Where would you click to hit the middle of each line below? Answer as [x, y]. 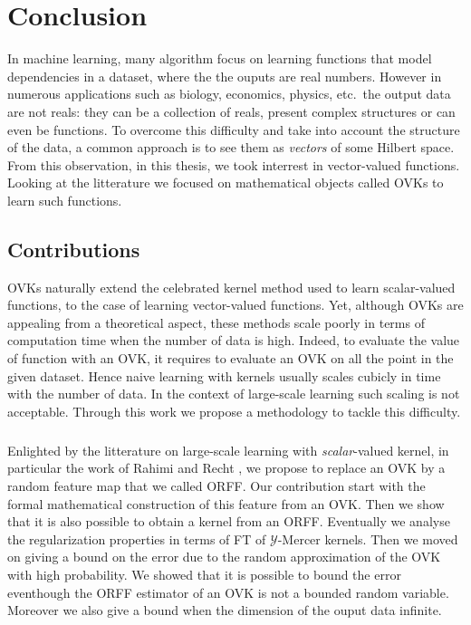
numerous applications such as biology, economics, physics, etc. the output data [229, 94]
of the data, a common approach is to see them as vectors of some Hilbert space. [231, 147]
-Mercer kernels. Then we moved [368, 538]
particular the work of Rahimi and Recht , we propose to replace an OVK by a [226, 468]
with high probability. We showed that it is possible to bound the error [204, 574]
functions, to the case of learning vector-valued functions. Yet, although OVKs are [235, 305]
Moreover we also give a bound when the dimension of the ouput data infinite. [225, 610]
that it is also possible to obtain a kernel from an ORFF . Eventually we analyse [229, 521]
